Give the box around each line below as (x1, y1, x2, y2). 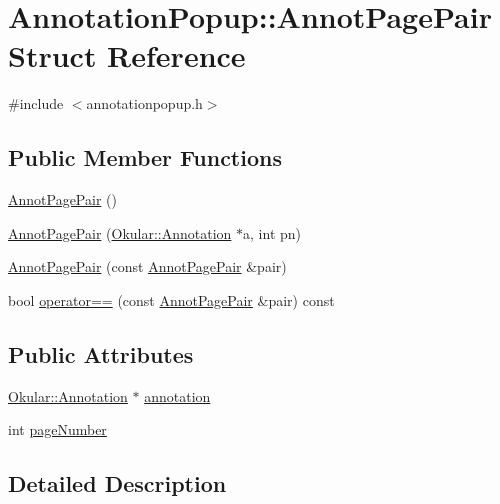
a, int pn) (243, 222, 302, 243)
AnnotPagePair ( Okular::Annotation (8, 222, 232, 243)
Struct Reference (8, 35, 246, 76)
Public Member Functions (8, 142, 282, 173)
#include (8, 93, 64, 114)
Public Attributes (8, 338, 194, 369)
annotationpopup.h (86, 93, 203, 114)
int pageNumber (8, 419, 107, 440)
